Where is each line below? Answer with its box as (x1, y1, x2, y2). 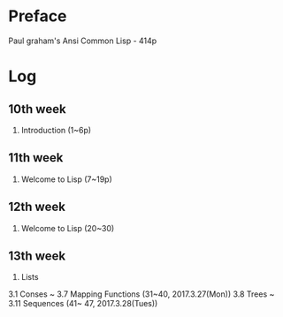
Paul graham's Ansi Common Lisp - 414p (8, 35, 157, 46)
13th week (8, 248, 66, 263)
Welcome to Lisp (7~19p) (20, 174, 112, 185)
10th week (8, 102, 67, 117)
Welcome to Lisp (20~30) (20, 223, 115, 233)
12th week (8, 200, 65, 215)
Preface (8, 6, 67, 26)
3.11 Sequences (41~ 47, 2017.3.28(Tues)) (8, 298, 158, 309)
